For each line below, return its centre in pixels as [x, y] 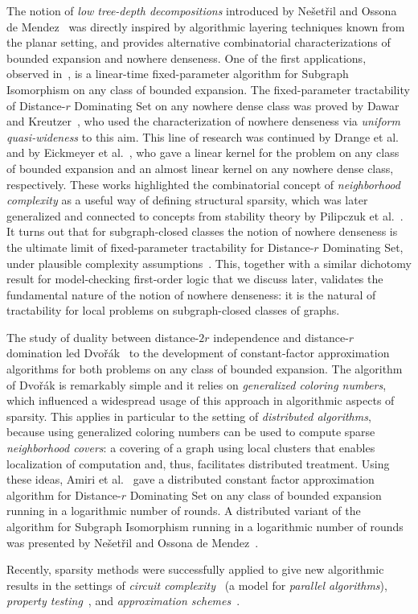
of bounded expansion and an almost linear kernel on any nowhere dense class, [200, 168]
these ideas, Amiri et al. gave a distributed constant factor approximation [191, 479]
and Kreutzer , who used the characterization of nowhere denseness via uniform [203, 121]
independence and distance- [281, 337]
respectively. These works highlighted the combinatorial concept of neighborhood [203, 184]
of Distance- [36, 105]
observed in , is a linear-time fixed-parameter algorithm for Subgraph [178, 74]
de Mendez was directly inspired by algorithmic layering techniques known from [206, 26]
